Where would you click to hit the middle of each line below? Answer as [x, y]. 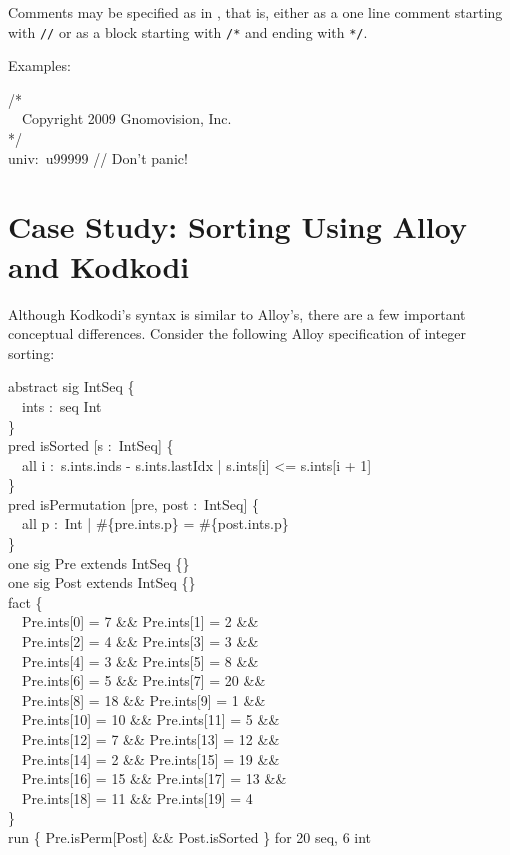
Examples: [39, 65]
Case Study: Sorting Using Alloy [237, 226]
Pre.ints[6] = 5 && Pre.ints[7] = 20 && [143, 680]
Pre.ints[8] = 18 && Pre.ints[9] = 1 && [143, 699]
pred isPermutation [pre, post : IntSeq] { [133, 503]
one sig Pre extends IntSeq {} [99, 562]
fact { [25, 601]
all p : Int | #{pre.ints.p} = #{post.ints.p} [155, 523]
